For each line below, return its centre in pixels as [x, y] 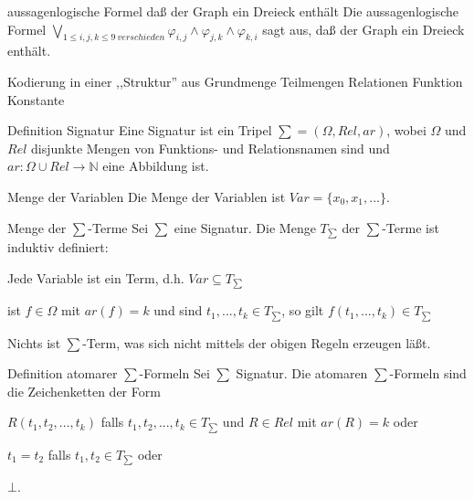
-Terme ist [411, 227]
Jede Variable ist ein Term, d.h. [96, 277]
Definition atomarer [63, 373]
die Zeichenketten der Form [84, 391]
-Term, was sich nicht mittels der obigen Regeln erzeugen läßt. [257, 342]
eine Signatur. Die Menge [245, 227]
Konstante [36, 99]
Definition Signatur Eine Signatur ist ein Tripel [140, 130]
